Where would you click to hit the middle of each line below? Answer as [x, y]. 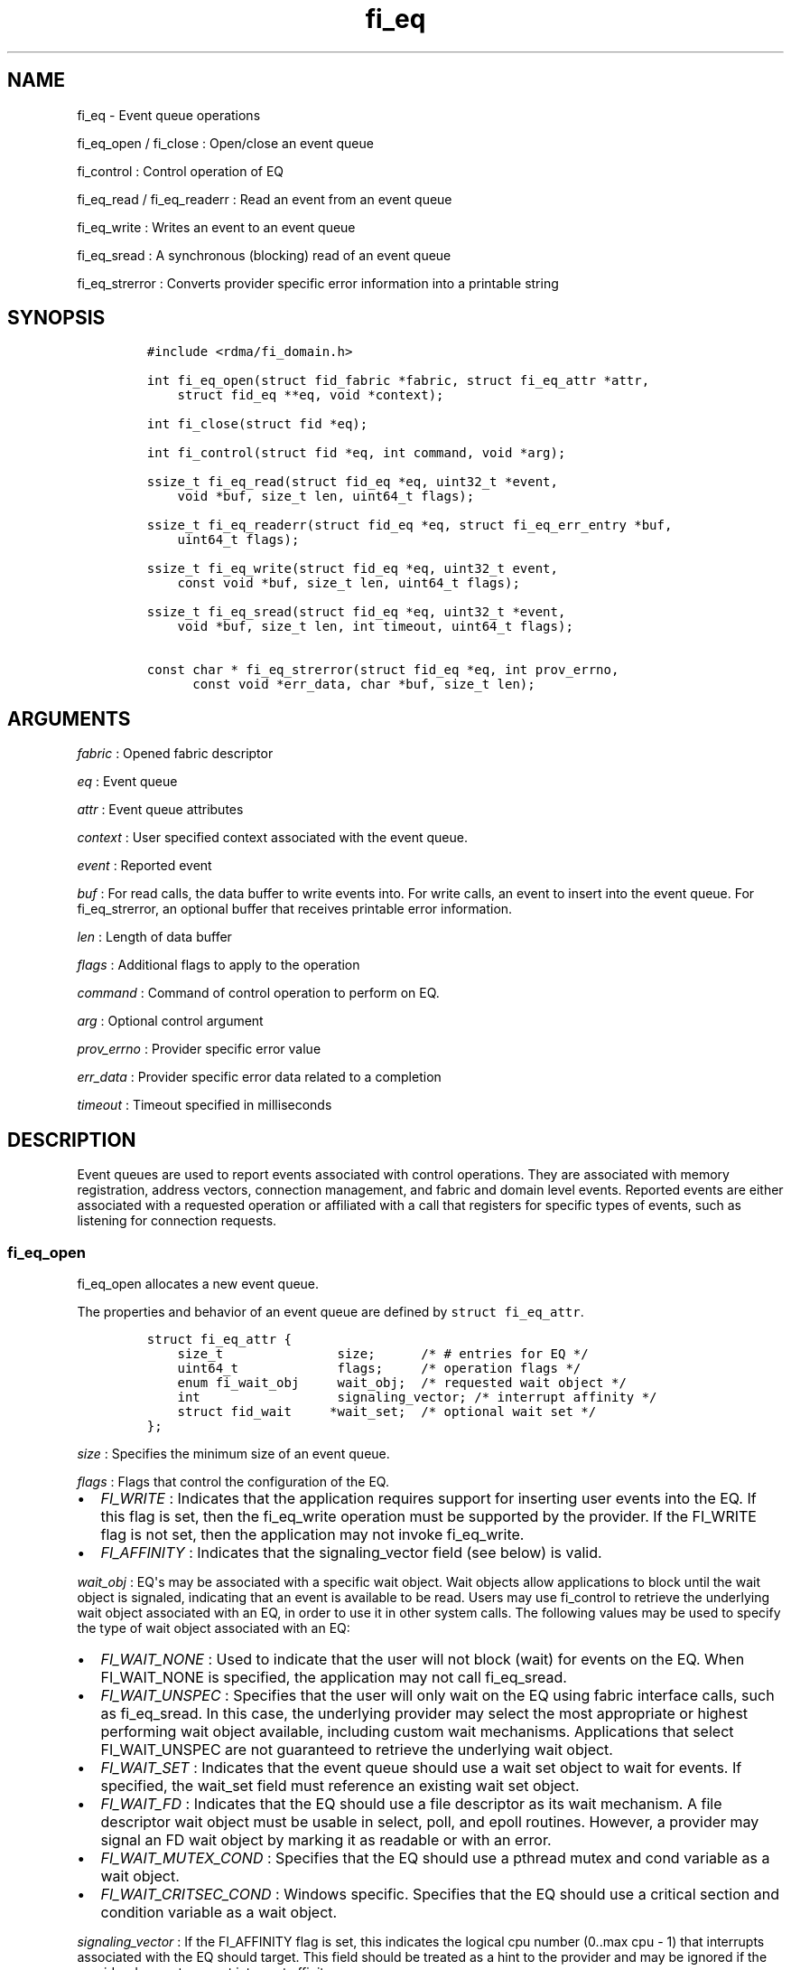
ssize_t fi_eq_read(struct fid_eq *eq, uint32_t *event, [352, 482]
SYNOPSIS [56, 318]
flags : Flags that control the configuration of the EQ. [233, 1481]
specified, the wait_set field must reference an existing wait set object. [340, 1785]
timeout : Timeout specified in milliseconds [205, 1105]
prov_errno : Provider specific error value [199, 1049]
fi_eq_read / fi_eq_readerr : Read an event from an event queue [265, 199]
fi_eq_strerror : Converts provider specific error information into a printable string [318, 283]
